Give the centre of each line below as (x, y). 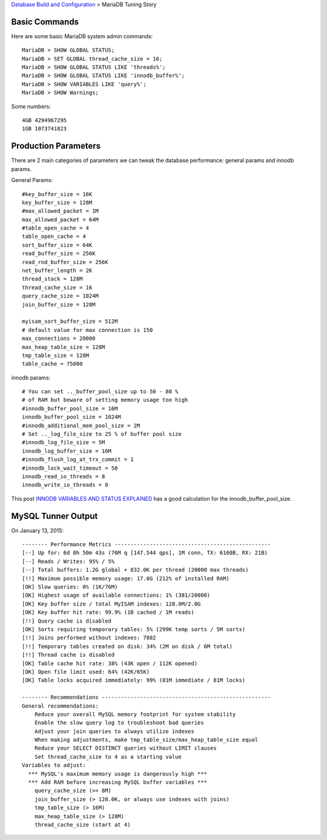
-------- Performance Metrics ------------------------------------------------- (147, 544)
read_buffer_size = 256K (59, 254)
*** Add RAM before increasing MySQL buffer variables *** (117, 782)
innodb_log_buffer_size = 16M (67, 451)
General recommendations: (61, 706)
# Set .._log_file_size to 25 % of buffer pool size (102, 434)
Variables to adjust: (54, 765)
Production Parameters (56, 146)
